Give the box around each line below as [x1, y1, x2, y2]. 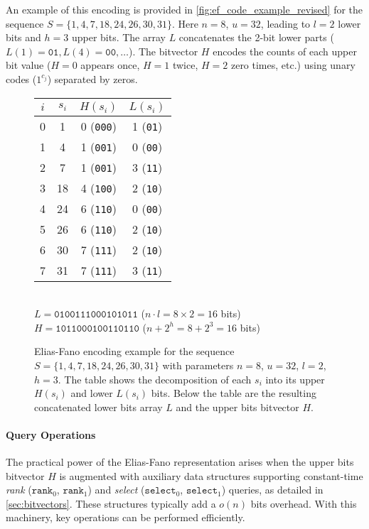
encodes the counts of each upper [213, 43, 357, 58]
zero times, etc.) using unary [230, 58, 355, 72]
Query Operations [6, 427, 96, 442]
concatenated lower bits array [34, 399, 163, 414]
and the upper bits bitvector [176, 399, 299, 414]
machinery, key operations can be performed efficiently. [6, 510, 245, 525]
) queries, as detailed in [221, 482, 323, 497]
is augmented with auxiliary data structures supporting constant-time [59, 468, 363, 483]
